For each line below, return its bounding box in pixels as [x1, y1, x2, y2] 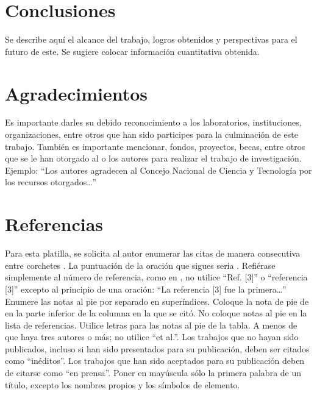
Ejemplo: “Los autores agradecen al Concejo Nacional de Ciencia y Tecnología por [5, 163, 312, 176]
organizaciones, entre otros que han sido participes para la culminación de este [5, 128, 298, 141]
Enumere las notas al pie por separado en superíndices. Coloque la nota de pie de [5, 294, 309, 307]
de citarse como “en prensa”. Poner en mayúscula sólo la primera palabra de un [5, 366, 302, 379]
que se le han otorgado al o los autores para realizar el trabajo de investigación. [5, 152, 302, 165]
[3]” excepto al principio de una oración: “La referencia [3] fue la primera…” [5, 282, 287, 295]
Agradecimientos [5, 80, 148, 105]
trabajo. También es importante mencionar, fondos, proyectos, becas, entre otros [5, 140, 305, 152]
